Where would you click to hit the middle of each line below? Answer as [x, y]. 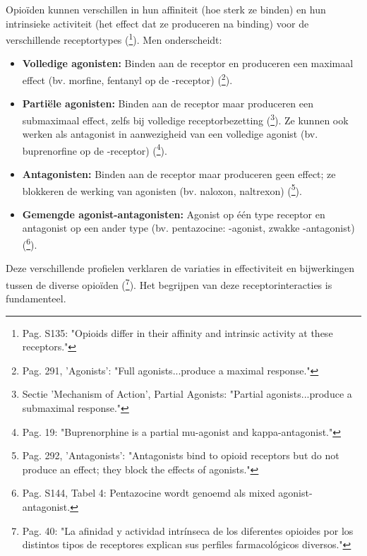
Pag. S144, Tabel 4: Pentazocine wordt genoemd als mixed [149, 493]
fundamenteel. [36, 298]
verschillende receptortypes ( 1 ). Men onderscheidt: [114, 39]
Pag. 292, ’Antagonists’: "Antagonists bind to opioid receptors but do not [181, 455]
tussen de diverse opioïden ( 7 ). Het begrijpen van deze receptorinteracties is [169, 283]
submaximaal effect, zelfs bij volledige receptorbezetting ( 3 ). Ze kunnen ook [185, 119]
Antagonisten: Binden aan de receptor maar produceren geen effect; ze [179, 173]
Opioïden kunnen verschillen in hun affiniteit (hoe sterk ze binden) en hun [166, 9]
